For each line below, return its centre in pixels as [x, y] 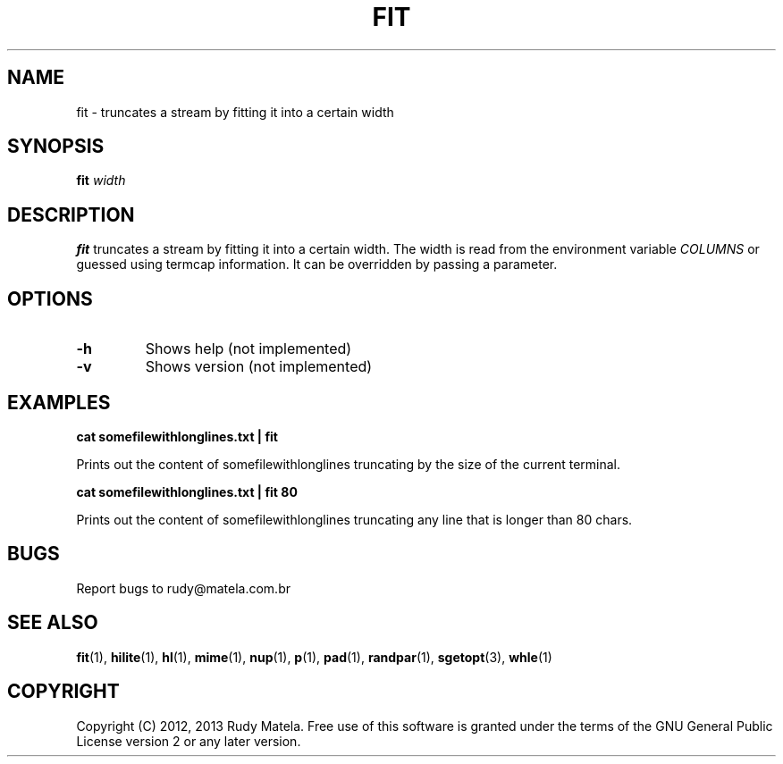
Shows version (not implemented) [259, 367]
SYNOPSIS [56, 147]
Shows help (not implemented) [248, 349]
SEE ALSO [53, 623]
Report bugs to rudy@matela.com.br [183, 588]
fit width [101, 181]
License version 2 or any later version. [189, 741]
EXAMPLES [59, 402]
